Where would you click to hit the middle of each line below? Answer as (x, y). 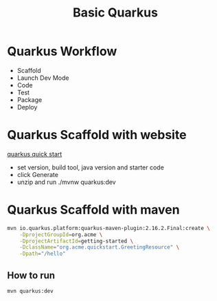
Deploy (27, 107)
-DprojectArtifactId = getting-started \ (77, 241)
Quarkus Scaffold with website (97, 135)
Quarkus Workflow (62, 51)
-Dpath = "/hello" (43, 254)
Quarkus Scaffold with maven (93, 210)
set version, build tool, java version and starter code (91, 167)
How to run (31, 275)
